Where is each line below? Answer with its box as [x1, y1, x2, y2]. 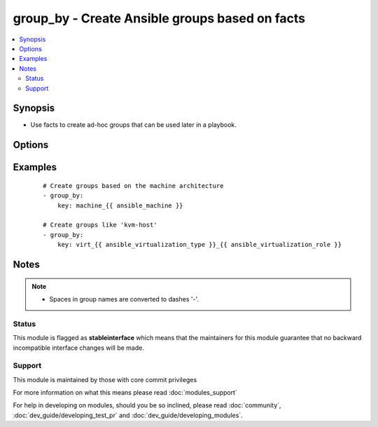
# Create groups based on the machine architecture [43, 182, 224, 189]
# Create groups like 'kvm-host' [43, 221, 157, 229]
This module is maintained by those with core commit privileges [13, 375, 197, 384]
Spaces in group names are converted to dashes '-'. [49, 294, 199, 303]
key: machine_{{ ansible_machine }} [57, 201, 183, 210]
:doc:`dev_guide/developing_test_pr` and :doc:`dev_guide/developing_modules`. [13, 411, 243, 419]
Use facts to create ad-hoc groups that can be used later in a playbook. [30, 121, 237, 129]
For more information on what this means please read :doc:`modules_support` [13, 388, 237, 397]
